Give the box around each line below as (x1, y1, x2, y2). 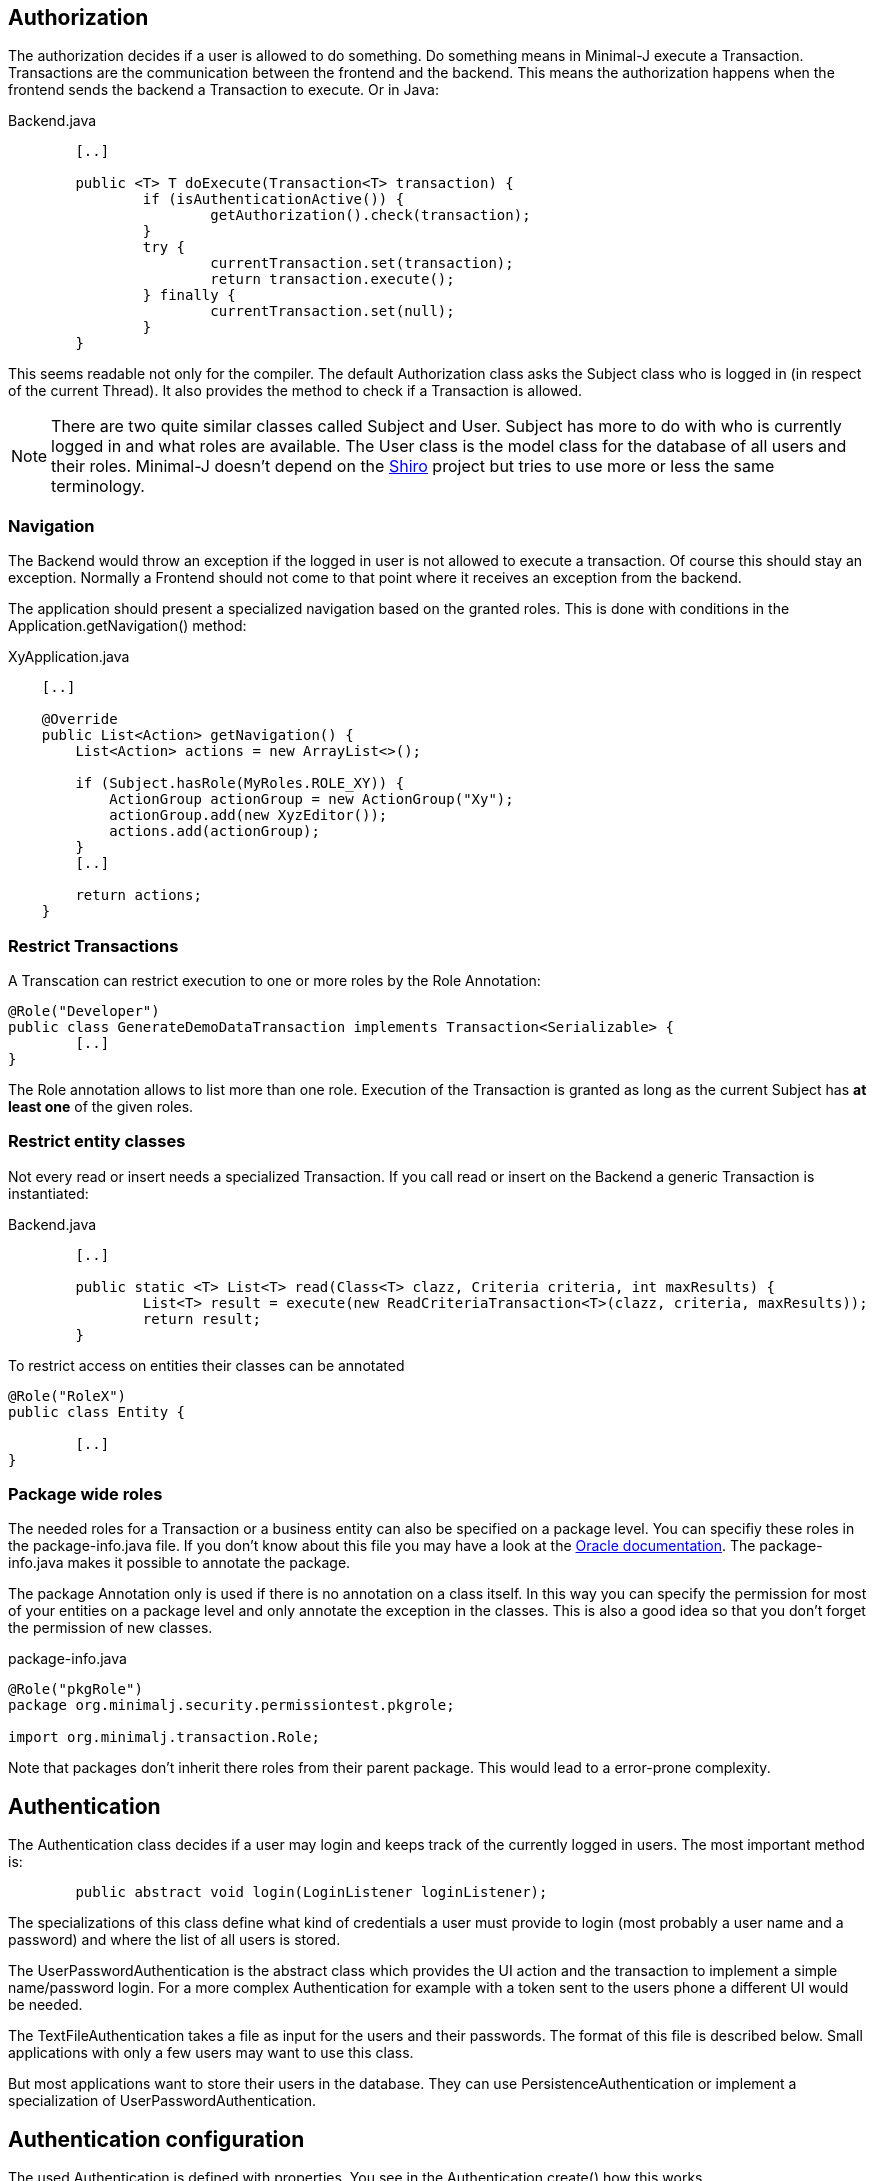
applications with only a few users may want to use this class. (8, 2044, 414, 2062)
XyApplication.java (8, 648, 130, 666)
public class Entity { (8, 1403, 186, 1420)
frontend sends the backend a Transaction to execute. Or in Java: (8, 81, 439, 99)
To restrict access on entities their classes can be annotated (8, 1356, 405, 1374)
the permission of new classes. (8, 1619, 213, 1637)
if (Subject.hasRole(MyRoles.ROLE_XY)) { (75, 775, 405, 792)
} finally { (142, 287, 236, 304)
